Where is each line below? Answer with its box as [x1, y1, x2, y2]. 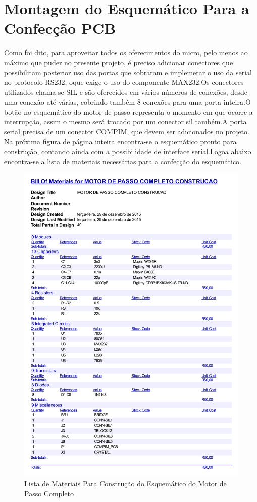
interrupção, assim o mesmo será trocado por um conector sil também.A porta [4, 116, 247, 127]
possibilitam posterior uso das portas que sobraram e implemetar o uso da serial [4, 67, 252, 77]
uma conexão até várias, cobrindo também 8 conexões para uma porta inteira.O [4, 96, 251, 107]
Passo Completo [24, 488, 74, 498]
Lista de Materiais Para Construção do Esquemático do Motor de [24, 478, 227, 488]
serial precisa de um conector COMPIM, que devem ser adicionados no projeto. [4, 126, 250, 137]
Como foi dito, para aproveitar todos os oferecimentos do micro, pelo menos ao [4, 47, 248, 58]
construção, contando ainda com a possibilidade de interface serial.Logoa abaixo [4, 146, 251, 157]
